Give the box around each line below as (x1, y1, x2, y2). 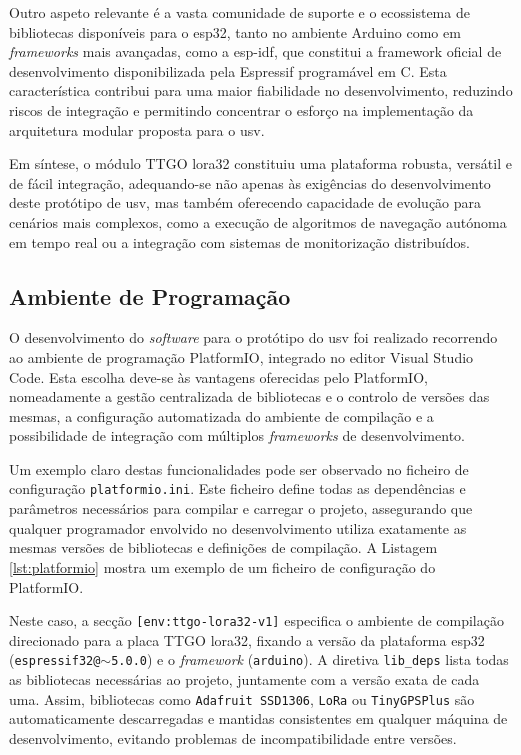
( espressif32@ (9, 649, 101, 670)
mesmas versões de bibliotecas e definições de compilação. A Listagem (9, 537, 438, 558)
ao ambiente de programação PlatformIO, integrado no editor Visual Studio (9, 346, 474, 367)
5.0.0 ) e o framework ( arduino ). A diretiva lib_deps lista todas (111, 649, 509, 670)
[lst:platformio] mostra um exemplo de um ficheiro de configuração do (9, 556, 436, 577)
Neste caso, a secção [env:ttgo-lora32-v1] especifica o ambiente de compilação (9, 610, 504, 631)
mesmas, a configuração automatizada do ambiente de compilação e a (9, 405, 434, 426)
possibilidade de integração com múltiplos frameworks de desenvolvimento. (9, 425, 465, 446)
